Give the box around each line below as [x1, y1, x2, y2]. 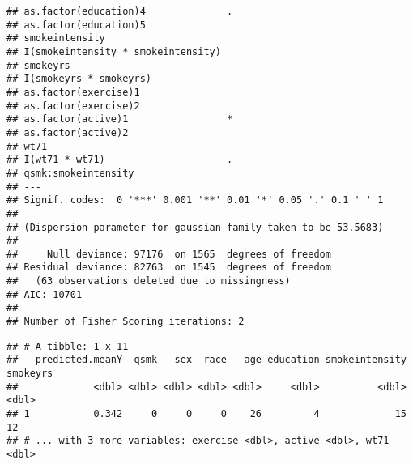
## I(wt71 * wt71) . [6, 154, 233, 166]
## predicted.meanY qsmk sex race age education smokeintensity [6, 354, 407, 366]
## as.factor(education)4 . [6, 6, 233, 17]
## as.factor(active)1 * [6, 113, 233, 126]
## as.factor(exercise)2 [6, 100, 140, 112]
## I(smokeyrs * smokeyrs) [6, 73, 151, 85]
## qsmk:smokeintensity [6, 167, 134, 179]
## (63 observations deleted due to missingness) [6, 275, 291, 287]
